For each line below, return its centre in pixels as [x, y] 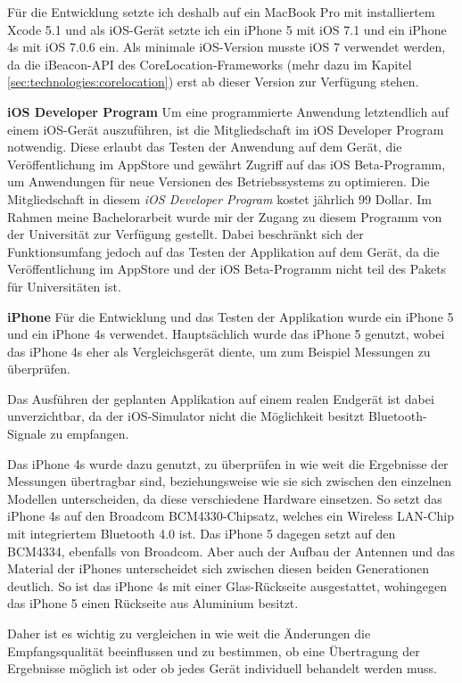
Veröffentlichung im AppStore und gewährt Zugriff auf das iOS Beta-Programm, [227, 164]
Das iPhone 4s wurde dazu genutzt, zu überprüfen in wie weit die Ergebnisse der [228, 463]
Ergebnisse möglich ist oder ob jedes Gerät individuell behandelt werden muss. [222, 668]
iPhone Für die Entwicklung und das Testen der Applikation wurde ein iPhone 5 [231, 316]
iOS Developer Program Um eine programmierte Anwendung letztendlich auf [228, 111]
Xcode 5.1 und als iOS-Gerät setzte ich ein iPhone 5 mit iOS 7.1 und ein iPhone [227, 29]
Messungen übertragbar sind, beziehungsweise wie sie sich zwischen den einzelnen [230, 481]
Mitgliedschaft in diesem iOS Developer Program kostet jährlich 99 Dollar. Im [219, 198]
